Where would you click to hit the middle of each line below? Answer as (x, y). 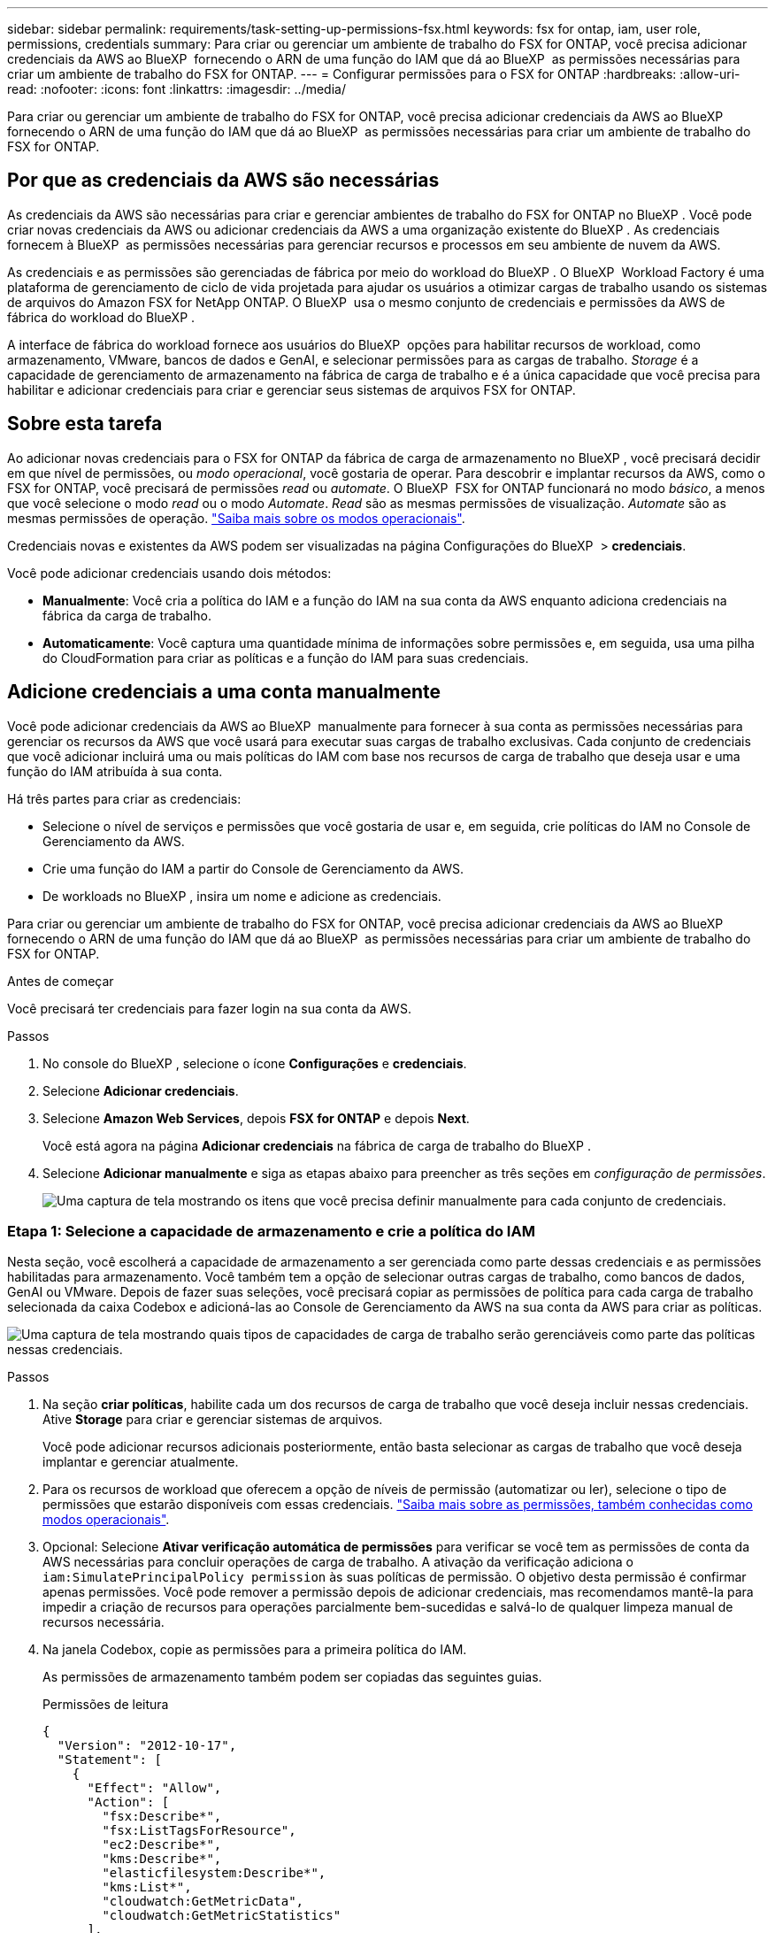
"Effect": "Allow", (154, 1788)
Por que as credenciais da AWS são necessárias (223, 181)
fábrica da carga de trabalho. (127, 615)
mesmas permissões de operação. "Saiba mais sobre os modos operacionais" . (236, 518)
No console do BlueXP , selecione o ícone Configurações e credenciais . (255, 1063)
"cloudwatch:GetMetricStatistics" (222, 1916)
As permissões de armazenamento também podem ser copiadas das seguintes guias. (292, 1677)
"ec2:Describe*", (162, 1845)
